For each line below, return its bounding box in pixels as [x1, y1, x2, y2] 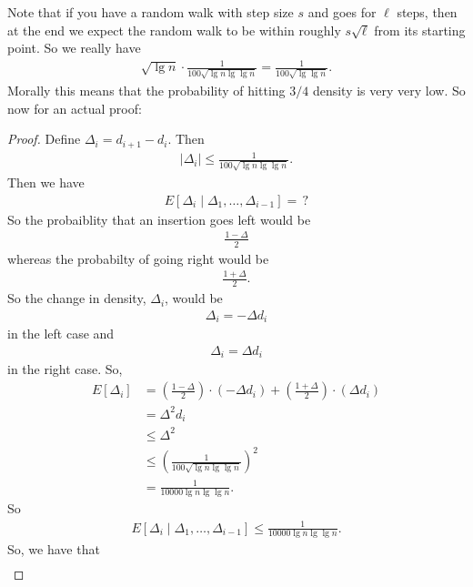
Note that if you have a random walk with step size [7, 3, 294, 21]
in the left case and [7, 324, 115, 343]
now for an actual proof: [7, 98, 142, 117]
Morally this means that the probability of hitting [7, 81, 286, 100]
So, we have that [7, 540, 100, 559]
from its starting [374, 20, 466, 39]
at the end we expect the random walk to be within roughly [7, 20, 341, 39]
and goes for [307, 3, 377, 21]
